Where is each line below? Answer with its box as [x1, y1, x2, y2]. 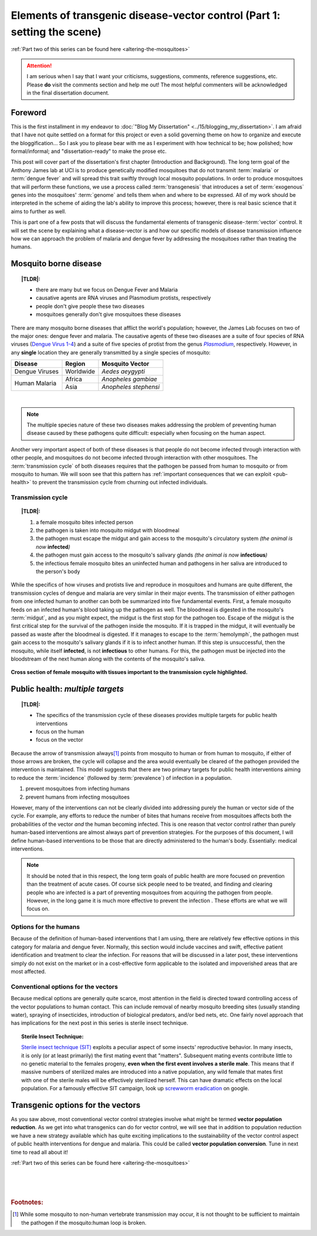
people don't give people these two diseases [36, 303, 145, 310]
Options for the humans [11, 923, 80, 931]
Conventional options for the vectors [11, 982, 119, 990]
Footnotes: [11, 1198, 43, 1206]
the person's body [36, 568, 80, 575]
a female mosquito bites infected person [36, 518, 134, 525]
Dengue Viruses [14, 367, 59, 376]
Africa [65, 375, 82, 383]
